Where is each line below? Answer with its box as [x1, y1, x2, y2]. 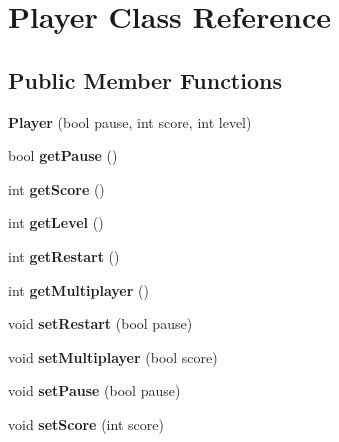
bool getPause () [8, 145, 118, 166]
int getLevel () [8, 212, 104, 233]
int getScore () [8, 178, 105, 199]
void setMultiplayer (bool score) [8, 346, 218, 367]
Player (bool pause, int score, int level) [8, 111, 252, 132]
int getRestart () [8, 245, 120, 266]
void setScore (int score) [8, 413, 164, 434]
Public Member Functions [8, 64, 282, 95]
